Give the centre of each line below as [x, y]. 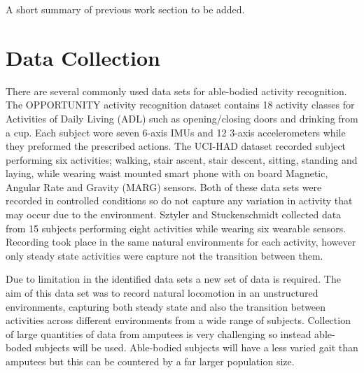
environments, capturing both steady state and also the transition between [166, 306]
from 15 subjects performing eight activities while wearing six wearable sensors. [176, 228]
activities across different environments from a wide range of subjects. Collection [178, 320]
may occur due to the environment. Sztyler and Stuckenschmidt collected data [174, 214]
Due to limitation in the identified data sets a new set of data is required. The [173, 279]
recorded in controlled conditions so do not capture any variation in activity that [179, 200]
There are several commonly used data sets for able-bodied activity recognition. [176, 91]
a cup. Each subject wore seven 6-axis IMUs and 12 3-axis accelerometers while [176, 132]
